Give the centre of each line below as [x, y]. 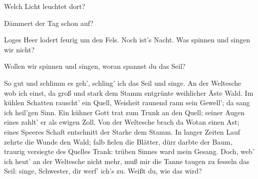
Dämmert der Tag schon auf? [49, 23]
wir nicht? [19, 49]
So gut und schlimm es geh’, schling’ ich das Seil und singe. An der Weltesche [123, 83]
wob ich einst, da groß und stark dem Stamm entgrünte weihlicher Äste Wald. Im [129, 92]
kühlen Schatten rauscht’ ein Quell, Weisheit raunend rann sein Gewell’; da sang [127, 102]
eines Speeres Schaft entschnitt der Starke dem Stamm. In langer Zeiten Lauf [122, 131]
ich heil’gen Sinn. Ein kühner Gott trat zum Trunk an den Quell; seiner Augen [125, 112]
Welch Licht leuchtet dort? [45, 6]
